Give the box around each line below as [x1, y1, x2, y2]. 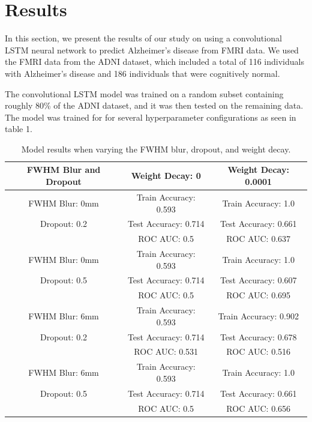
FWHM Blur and [26, 163, 101, 176]
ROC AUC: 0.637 [226, 232, 291, 245]
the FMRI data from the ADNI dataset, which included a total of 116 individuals [5, 55, 304, 68]
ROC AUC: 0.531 [134, 345, 199, 358]
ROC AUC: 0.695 [226, 289, 291, 301]
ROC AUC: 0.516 [226, 345, 291, 358]
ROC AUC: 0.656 [226, 402, 291, 414]
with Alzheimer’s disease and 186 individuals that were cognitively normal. [5, 67, 280, 79]
